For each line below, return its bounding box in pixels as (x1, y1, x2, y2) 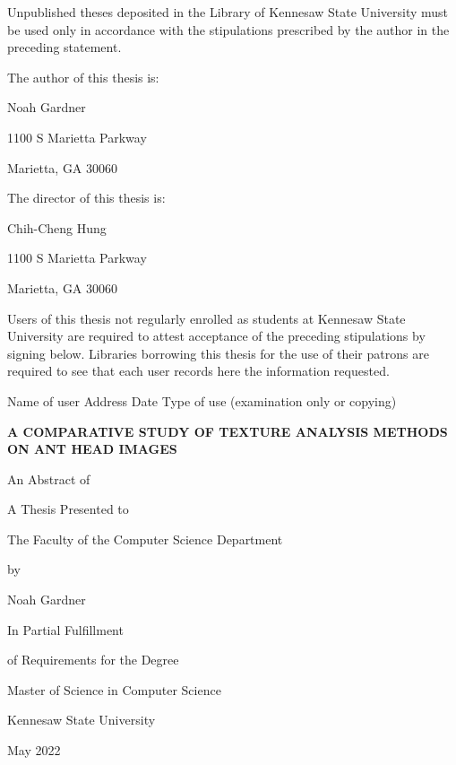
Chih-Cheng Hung (7, 218, 107, 237)
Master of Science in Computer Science (7, 680, 221, 699)
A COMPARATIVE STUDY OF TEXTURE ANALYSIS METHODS (7, 422, 448, 440)
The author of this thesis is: (7, 67, 159, 86)
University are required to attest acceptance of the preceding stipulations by (7, 326, 426, 345)
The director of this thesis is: (7, 188, 166, 207)
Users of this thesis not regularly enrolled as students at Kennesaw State (7, 309, 406, 327)
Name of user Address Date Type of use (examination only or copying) (7, 391, 397, 410)
